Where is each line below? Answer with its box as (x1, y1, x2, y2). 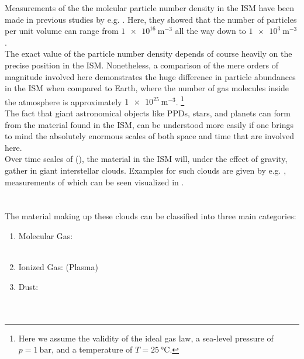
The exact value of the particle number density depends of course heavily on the (5, 47, 292, 60)
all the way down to (175, 25, 246, 37)
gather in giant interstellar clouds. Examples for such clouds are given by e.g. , (5, 164, 286, 176)
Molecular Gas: (18, 229, 73, 241)
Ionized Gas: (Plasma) (18, 261, 98, 273)
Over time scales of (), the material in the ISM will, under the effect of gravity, (5, 153, 288, 165)
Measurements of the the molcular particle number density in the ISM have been (5, 2, 295, 13)
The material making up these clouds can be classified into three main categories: (5, 210, 296, 222)
